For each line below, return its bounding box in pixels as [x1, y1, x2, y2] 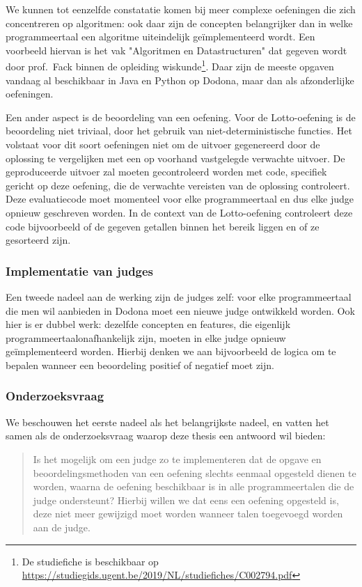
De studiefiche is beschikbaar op [22, 554, 159, 568]
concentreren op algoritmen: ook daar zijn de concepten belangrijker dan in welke [6, 15, 353, 30]
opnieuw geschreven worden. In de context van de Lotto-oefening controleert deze [6, 205, 353, 219]
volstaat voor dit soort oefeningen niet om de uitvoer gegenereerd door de [6, 137, 320, 151]
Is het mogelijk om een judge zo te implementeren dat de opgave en [33, 451, 322, 466]
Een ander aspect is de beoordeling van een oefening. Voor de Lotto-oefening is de [6, 109, 356, 124]
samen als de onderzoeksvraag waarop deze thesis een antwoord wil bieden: [6, 428, 326, 443]
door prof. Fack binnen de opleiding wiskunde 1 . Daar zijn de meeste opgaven [6, 57, 334, 74]
